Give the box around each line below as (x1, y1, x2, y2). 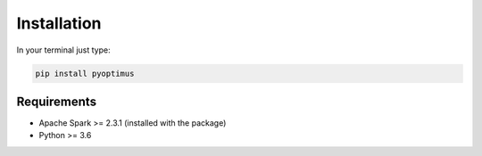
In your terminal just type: (16, 45, 111, 55)
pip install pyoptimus (35, 68, 135, 78)
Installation (16, 13, 102, 33)
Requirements (16, 94, 97, 109)
